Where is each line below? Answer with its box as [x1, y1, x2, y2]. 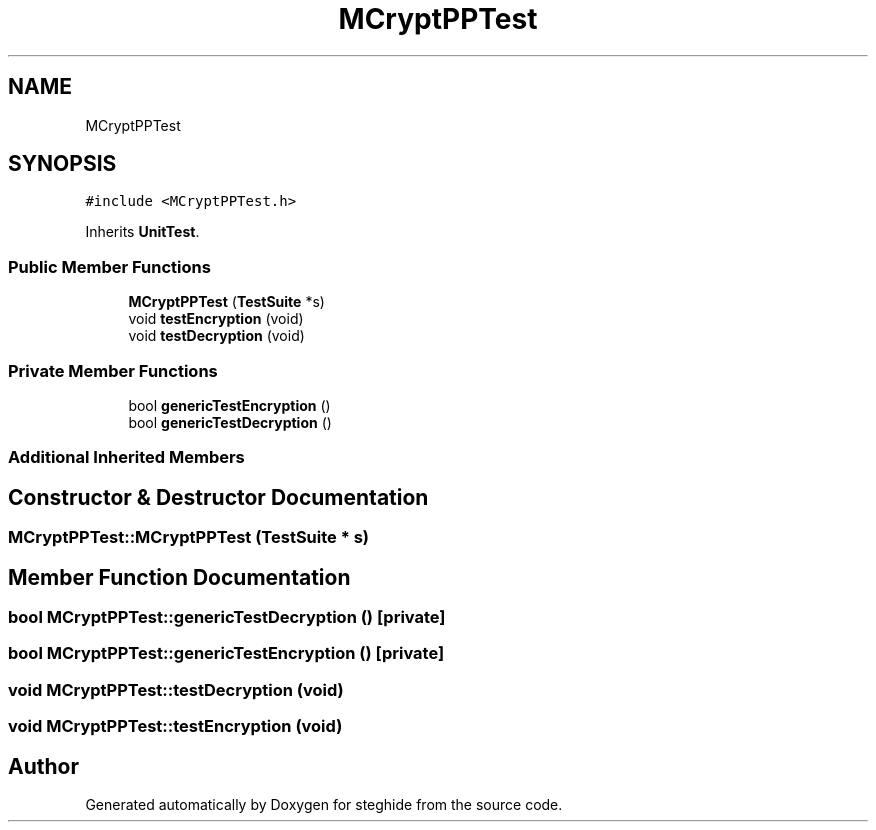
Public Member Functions [8, 256, 211, 277]
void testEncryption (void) [128, 310, 304, 328]
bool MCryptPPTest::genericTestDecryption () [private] [8, 607, 446, 627]
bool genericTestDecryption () [128, 413, 332, 431]
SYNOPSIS [8, 151, 117, 177]
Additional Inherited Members [8, 447, 245, 468]
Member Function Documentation [8, 564, 351, 590]
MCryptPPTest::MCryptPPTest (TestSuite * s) [8, 527, 370, 548]
